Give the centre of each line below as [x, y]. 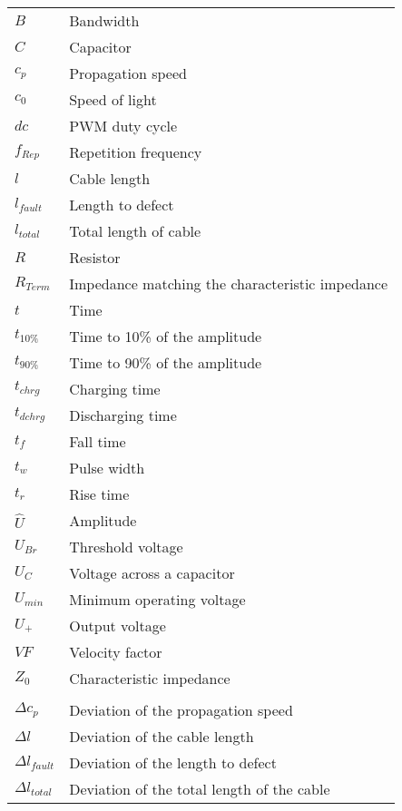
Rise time [99, 494]
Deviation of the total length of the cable [200, 789]
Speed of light [113, 99]
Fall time [98, 441]
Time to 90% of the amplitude [166, 362]
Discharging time [123, 415]
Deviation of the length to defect [173, 762]
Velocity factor [116, 652]
